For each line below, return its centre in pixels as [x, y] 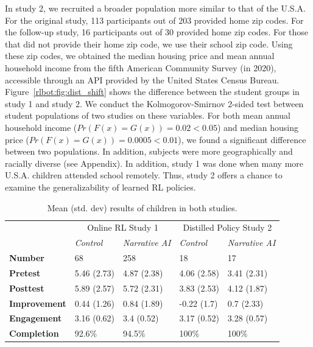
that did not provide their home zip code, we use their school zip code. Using [149, 44]
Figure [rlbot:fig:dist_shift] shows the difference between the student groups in [152, 92]
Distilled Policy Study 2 [227, 227]
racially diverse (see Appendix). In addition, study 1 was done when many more [154, 163]
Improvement [38, 303]
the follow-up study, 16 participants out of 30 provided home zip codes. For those [157, 32]
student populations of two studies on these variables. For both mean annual [148, 115]
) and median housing [258, 127]
